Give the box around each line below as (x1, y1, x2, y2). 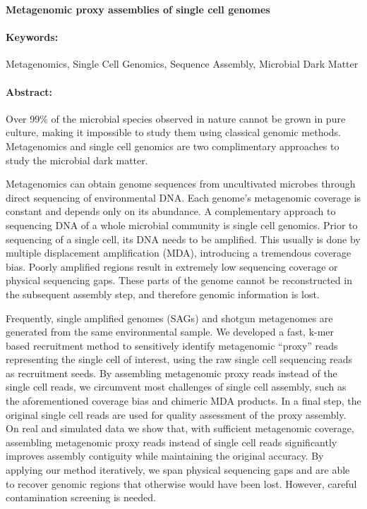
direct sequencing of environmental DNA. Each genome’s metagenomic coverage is (6, 190, 361, 204)
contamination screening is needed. (6, 490, 156, 505)
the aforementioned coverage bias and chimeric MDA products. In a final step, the (6, 393, 361, 408)
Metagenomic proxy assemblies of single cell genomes (6, 2, 270, 16)
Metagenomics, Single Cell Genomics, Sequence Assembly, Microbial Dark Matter (6, 56, 359, 71)
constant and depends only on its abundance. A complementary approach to (6, 204, 336, 219)
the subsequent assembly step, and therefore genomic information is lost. (6, 286, 320, 301)
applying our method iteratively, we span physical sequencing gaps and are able (6, 462, 350, 477)
